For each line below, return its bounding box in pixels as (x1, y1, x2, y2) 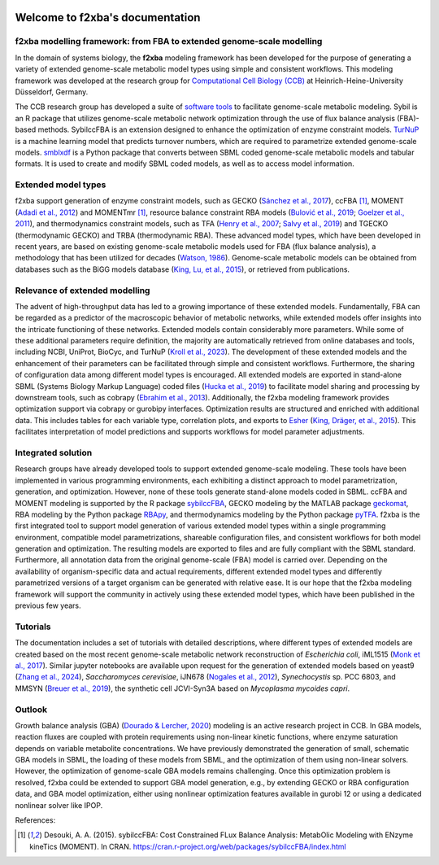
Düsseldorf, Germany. (15, 86, 89, 97)
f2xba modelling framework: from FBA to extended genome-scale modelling (15, 36, 323, 47)
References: (15, 815, 56, 825)
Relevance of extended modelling (15, 285, 150, 296)
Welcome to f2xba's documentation (15, 11, 201, 24)
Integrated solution (15, 447, 93, 458)
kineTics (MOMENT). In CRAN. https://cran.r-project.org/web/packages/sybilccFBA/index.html (29, 841, 347, 851)
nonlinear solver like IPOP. (15, 800, 103, 810)
